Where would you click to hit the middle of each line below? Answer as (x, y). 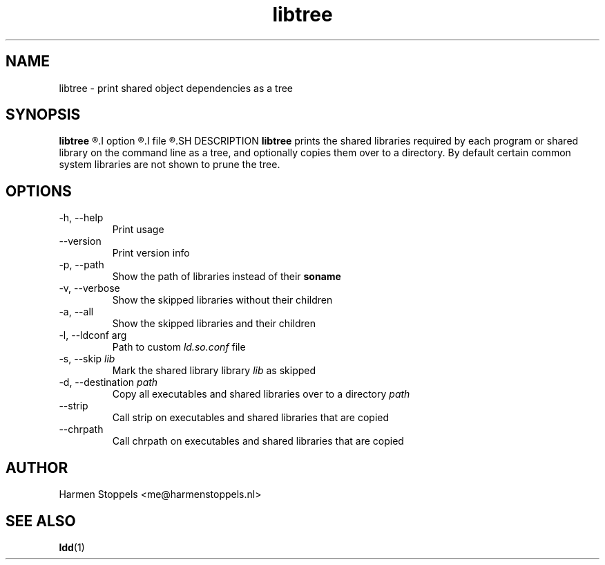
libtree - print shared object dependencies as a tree (176, 88)
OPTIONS (39, 191)
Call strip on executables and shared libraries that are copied (251, 418)
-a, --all (76, 312)
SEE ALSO (41, 521)
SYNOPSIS (43, 115)
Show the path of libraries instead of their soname (227, 277)
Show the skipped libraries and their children (214, 324)
